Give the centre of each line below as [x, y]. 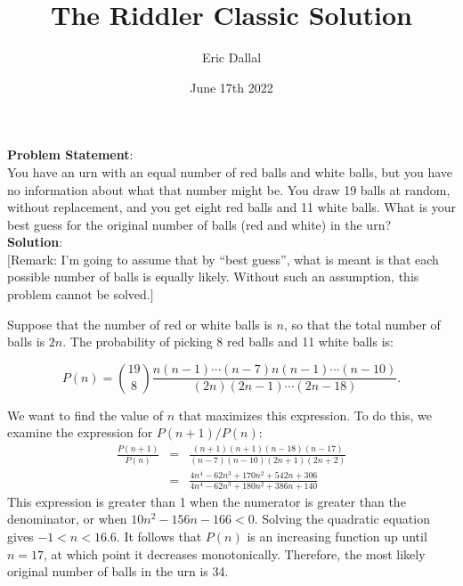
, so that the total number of [362, 324]
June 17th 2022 [231, 87]
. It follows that [159, 536]
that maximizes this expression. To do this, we [305, 415]
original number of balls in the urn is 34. [118, 571]
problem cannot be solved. [79, 294]
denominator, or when [67, 519]
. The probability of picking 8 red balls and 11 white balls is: [228, 342]
